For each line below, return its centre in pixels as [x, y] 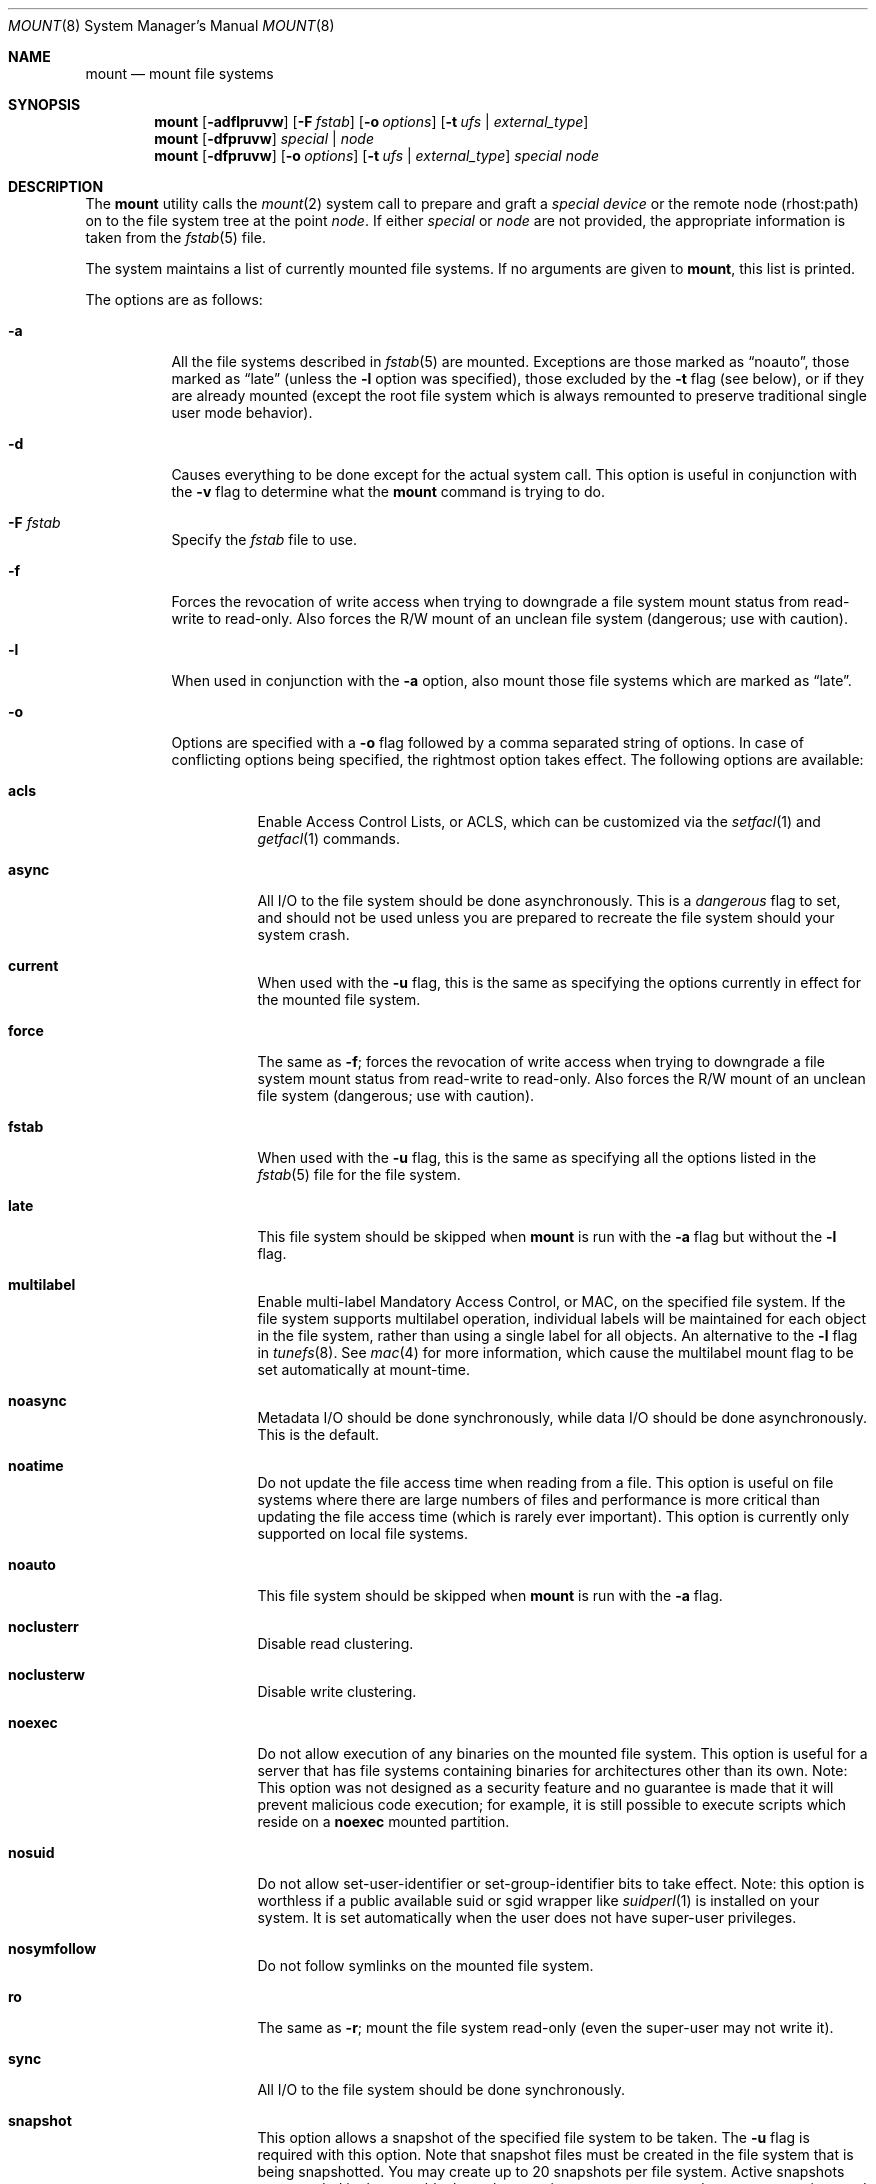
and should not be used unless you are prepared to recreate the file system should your [546, 917]
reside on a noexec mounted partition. [383, 1821]
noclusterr [43, 1626]
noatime [36, 1465]
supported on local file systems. [362, 1533]
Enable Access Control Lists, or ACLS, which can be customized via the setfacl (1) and [539, 821]
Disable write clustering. [337, 1691]
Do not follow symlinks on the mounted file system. [425, 1965]
